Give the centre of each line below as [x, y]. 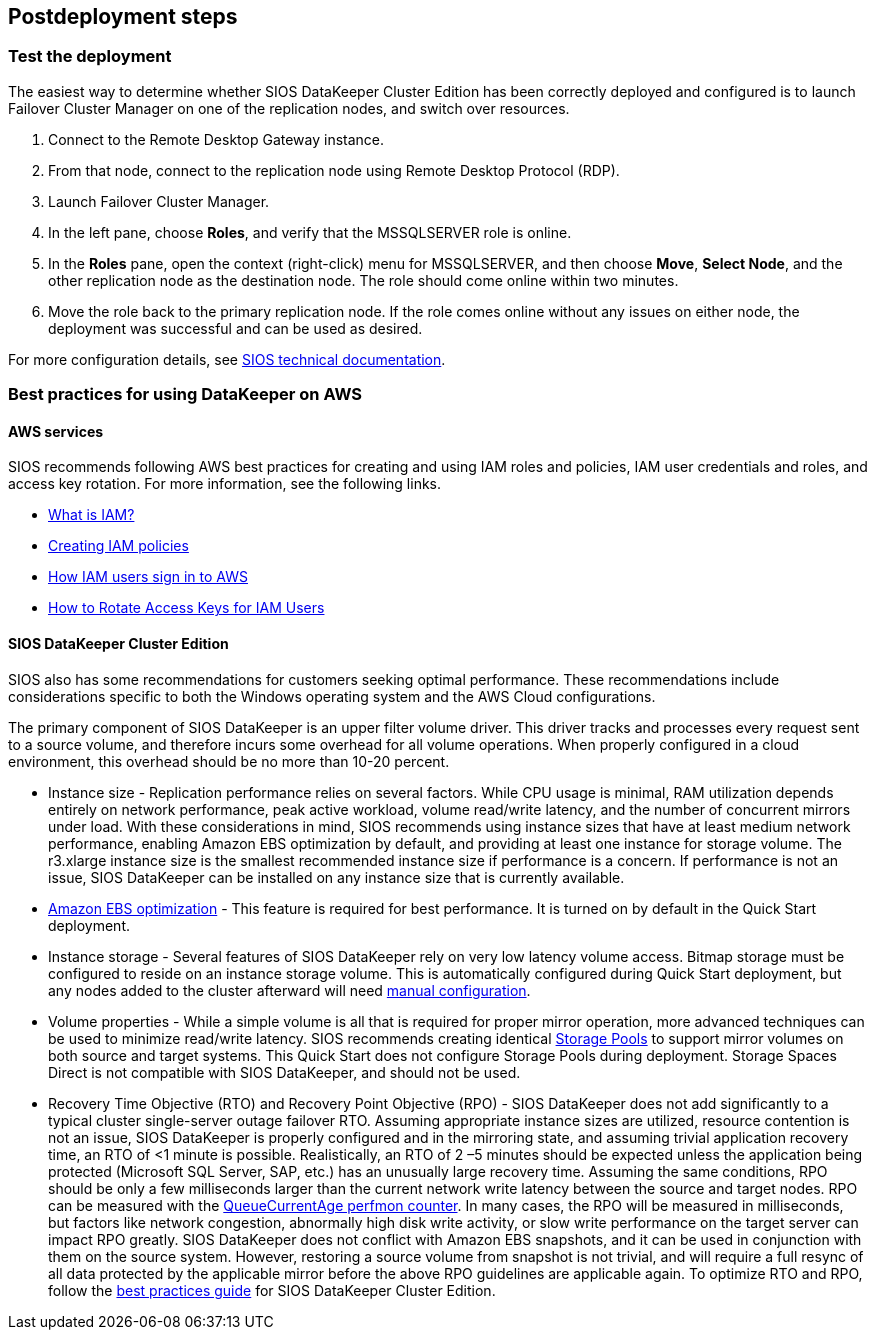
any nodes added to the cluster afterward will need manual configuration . [289, 990]
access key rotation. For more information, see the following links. [225, 484]
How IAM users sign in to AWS [148, 577]
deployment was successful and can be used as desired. [235, 328]
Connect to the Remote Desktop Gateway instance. [216, 139]
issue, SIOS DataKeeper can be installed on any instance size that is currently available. [336, 877]
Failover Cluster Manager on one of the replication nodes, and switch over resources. [289, 108]
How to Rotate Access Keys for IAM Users [186, 608]
